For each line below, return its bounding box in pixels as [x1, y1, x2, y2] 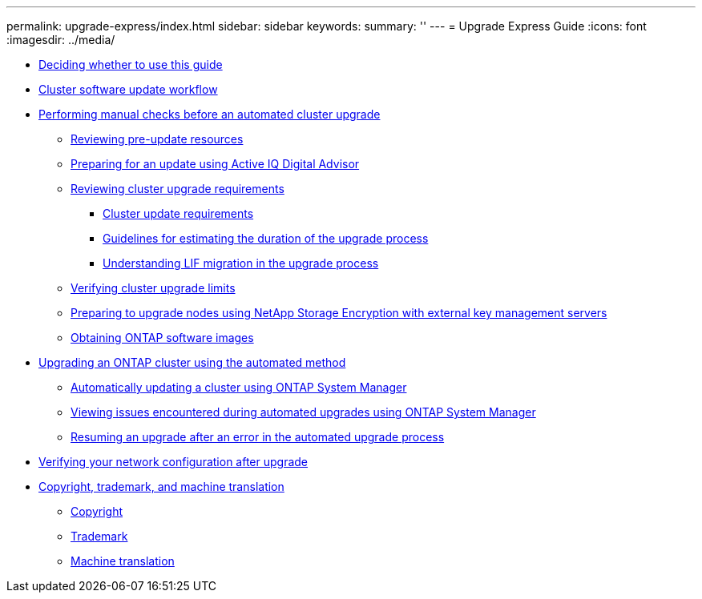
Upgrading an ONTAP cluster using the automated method [38, 356, 346, 369]
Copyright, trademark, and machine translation [38, 480, 284, 493]
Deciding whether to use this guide [38, 58, 223, 71]
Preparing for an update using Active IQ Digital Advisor [71, 157, 360, 171]
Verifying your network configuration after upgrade [38, 455, 309, 468]
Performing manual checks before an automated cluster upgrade [38, 107, 381, 121]
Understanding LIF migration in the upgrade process [103, 256, 379, 270]
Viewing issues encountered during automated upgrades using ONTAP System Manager [71, 405, 536, 419]
